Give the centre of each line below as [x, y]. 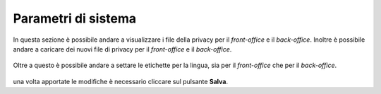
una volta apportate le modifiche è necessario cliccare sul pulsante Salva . [121, 81]
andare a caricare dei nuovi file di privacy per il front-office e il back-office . [122, 49]
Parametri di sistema [75, 18]
